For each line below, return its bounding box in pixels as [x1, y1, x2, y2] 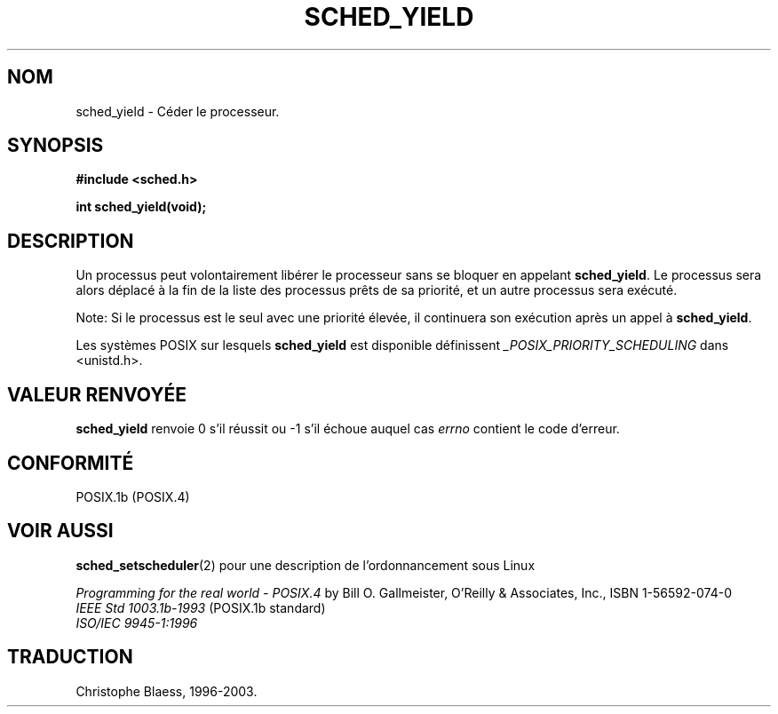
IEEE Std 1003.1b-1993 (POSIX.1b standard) [75, 599, 326, 615]
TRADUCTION [7, 646, 133, 669]
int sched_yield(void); [75, 199, 207, 215]
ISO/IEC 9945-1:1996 [75, 615, 198, 631]
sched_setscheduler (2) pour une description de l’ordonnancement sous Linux [75, 557, 536, 573]
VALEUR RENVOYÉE [7, 383, 187, 406]
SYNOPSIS [7, 134, 104, 157]
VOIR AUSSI [7, 520, 114, 543]
